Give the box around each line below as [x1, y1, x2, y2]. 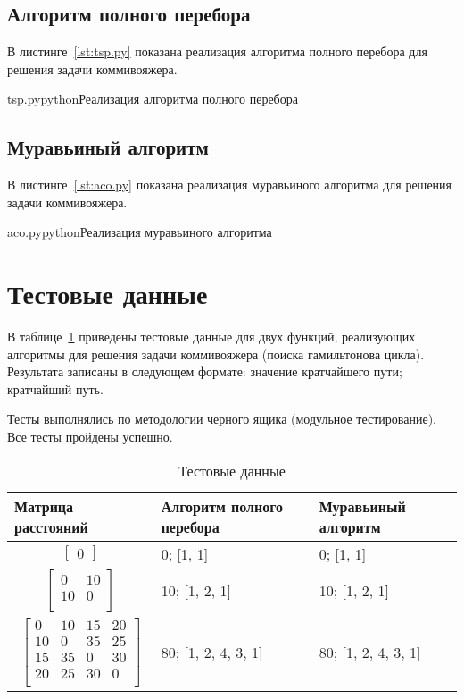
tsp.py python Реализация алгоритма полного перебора [7, 89, 298, 108]
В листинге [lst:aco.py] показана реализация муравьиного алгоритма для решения [7, 175, 452, 194]
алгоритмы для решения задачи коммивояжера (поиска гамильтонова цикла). [7, 344, 425, 363]
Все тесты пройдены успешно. [7, 427, 173, 446]
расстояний [14, 516, 88, 537]
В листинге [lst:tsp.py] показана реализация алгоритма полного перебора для [7, 42, 427, 61]
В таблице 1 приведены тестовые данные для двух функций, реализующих [7, 327, 416, 346]
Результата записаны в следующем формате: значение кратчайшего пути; [7, 362, 402, 381]
